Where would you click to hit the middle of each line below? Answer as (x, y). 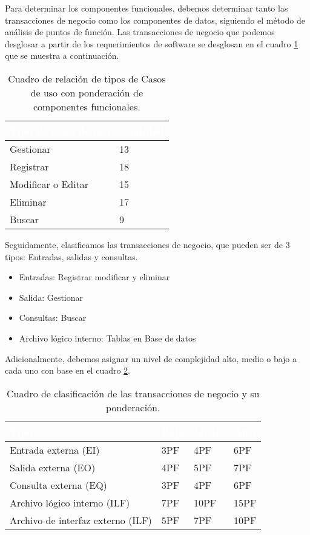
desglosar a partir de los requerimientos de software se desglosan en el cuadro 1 (152, 43)
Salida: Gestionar (51, 297)
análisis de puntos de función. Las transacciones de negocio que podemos (140, 32)
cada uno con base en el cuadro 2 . (68, 370)
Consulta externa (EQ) (58, 485)
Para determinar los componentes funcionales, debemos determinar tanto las (147, 8)
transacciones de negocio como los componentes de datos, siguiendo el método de (155, 20)
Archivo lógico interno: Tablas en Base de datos (107, 338)
